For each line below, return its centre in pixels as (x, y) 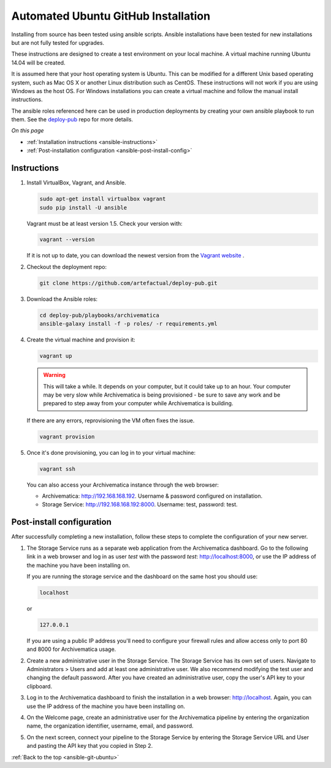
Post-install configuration (61, 522)
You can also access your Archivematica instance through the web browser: (123, 485)
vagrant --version (67, 240)
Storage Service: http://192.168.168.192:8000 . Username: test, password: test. (140, 504)
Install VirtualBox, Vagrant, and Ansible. (77, 183)
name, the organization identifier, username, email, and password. (110, 726)
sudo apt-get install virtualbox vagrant (103, 199)
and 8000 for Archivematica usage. (71, 649)
